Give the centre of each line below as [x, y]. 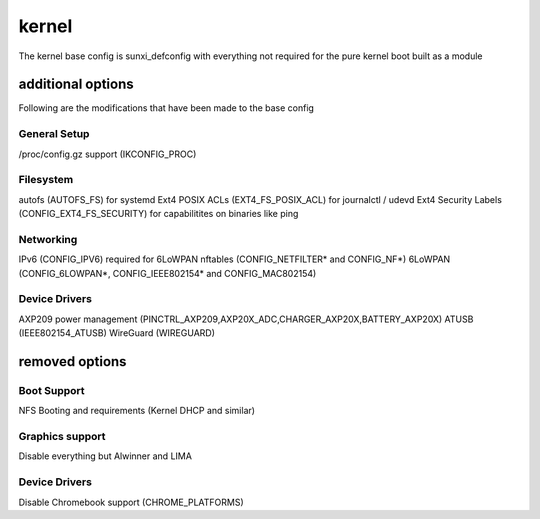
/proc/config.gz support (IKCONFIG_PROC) [107, 154]
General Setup [54, 134]
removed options [72, 361]
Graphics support [62, 437]
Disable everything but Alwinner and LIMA [105, 456]
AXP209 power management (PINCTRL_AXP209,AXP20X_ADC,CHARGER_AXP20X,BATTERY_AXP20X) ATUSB [246, 319]
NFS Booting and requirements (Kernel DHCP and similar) [136, 411]
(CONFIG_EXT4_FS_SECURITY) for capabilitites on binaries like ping [158, 214]
